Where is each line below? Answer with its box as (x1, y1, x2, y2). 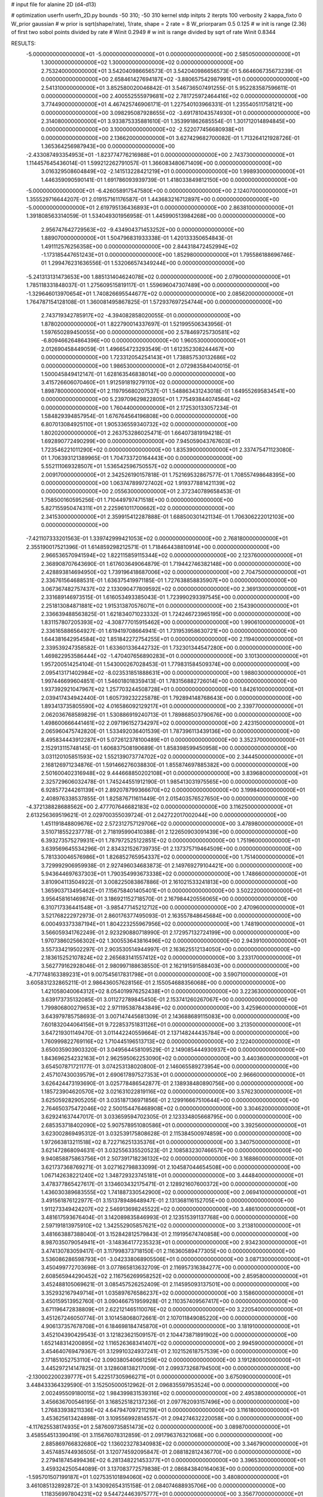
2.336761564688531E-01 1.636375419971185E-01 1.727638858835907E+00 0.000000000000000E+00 (41, 577, 297, 584)
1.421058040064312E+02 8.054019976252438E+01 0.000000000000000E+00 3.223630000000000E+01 (41, 987, 306, 995)
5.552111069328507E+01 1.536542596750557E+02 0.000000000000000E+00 (41, 463, 237, 470)
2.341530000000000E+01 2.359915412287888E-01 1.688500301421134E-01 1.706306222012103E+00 (41, 513, 295, 520)
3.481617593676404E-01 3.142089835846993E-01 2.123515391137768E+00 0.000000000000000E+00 (41, 1214, 298, 1221)
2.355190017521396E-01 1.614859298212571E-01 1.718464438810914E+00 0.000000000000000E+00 (26, 543, 280, 550)
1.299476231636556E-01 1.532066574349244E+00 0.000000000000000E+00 (48, 259, 245, 266)
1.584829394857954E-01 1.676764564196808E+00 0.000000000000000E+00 (41, 412, 238, 419)
